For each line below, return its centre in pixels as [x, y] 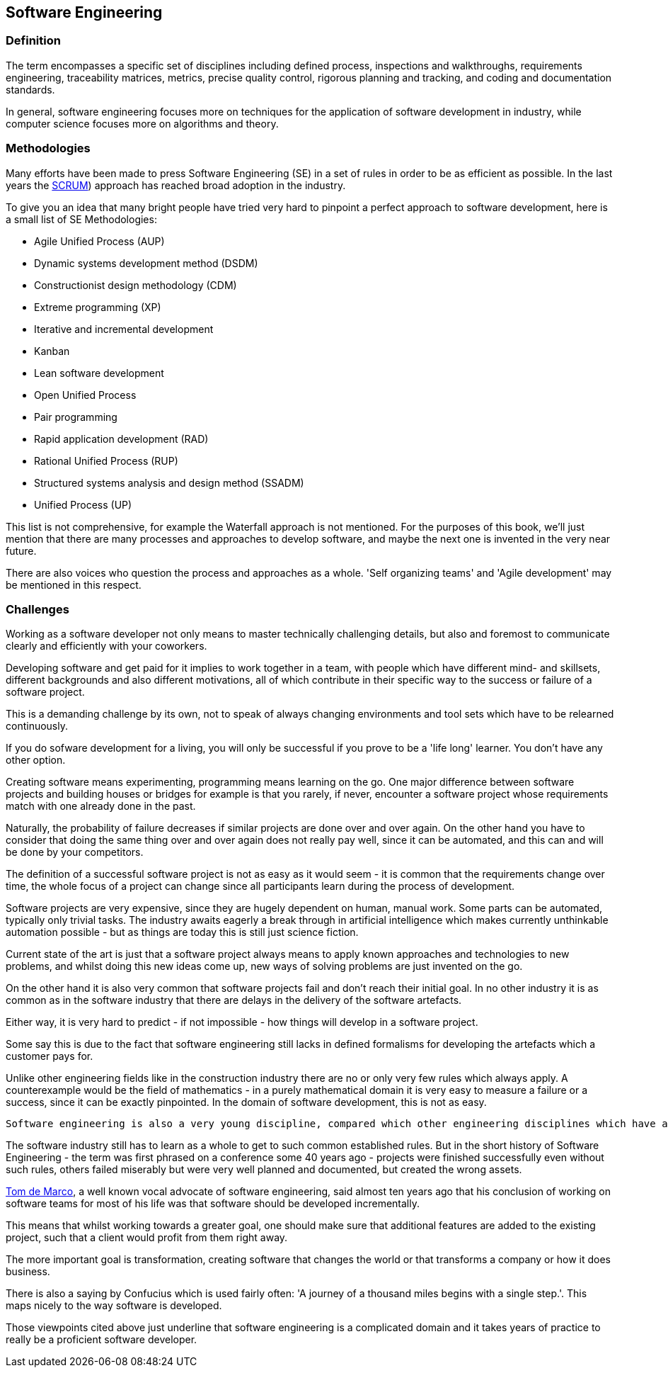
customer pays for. [50, 1056]
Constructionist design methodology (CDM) [136, 285]
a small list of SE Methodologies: [81, 219]
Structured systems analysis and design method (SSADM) [169, 482]
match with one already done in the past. [101, 806]
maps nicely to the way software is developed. [114, 1306]
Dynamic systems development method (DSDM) [146, 263]
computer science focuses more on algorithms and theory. [142, 123]
